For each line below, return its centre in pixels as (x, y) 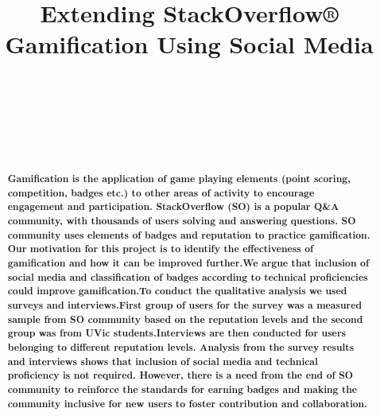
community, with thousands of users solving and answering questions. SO (182, 221)
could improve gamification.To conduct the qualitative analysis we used (177, 291)
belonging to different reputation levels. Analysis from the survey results (181, 347)
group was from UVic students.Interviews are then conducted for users (176, 333)
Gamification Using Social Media (189, 44)
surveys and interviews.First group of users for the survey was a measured (185, 305)
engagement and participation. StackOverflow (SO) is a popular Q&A (173, 207)
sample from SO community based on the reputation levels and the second (185, 319)
